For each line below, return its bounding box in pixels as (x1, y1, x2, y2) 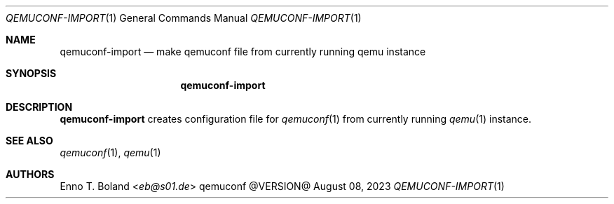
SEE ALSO (6, 135, 53, 147)
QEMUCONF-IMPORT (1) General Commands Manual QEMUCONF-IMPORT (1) (6, 12, 362, 24)
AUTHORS (6, 168, 55, 180)
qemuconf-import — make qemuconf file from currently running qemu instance (60, 46, 426, 57)
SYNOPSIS (6, 67, 57, 79)
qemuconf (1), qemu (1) (60, 147, 161, 158)
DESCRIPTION (6, 101, 73, 113)
